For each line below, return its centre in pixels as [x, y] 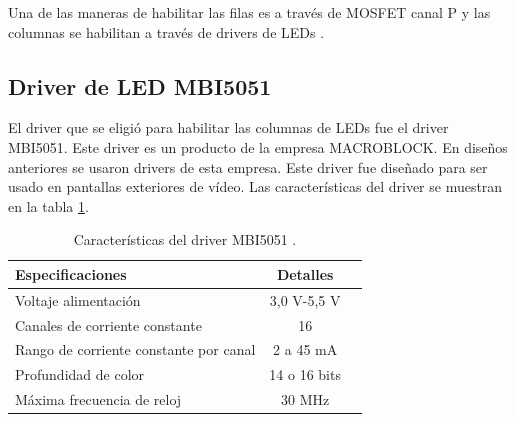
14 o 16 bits [305, 374]
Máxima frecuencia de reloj [98, 399]
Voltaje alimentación [78, 299]
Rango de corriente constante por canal [135, 349]
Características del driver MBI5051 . [185, 239]
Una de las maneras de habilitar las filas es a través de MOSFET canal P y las [249, 12]
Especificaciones [71, 273]
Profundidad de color [80, 374]
